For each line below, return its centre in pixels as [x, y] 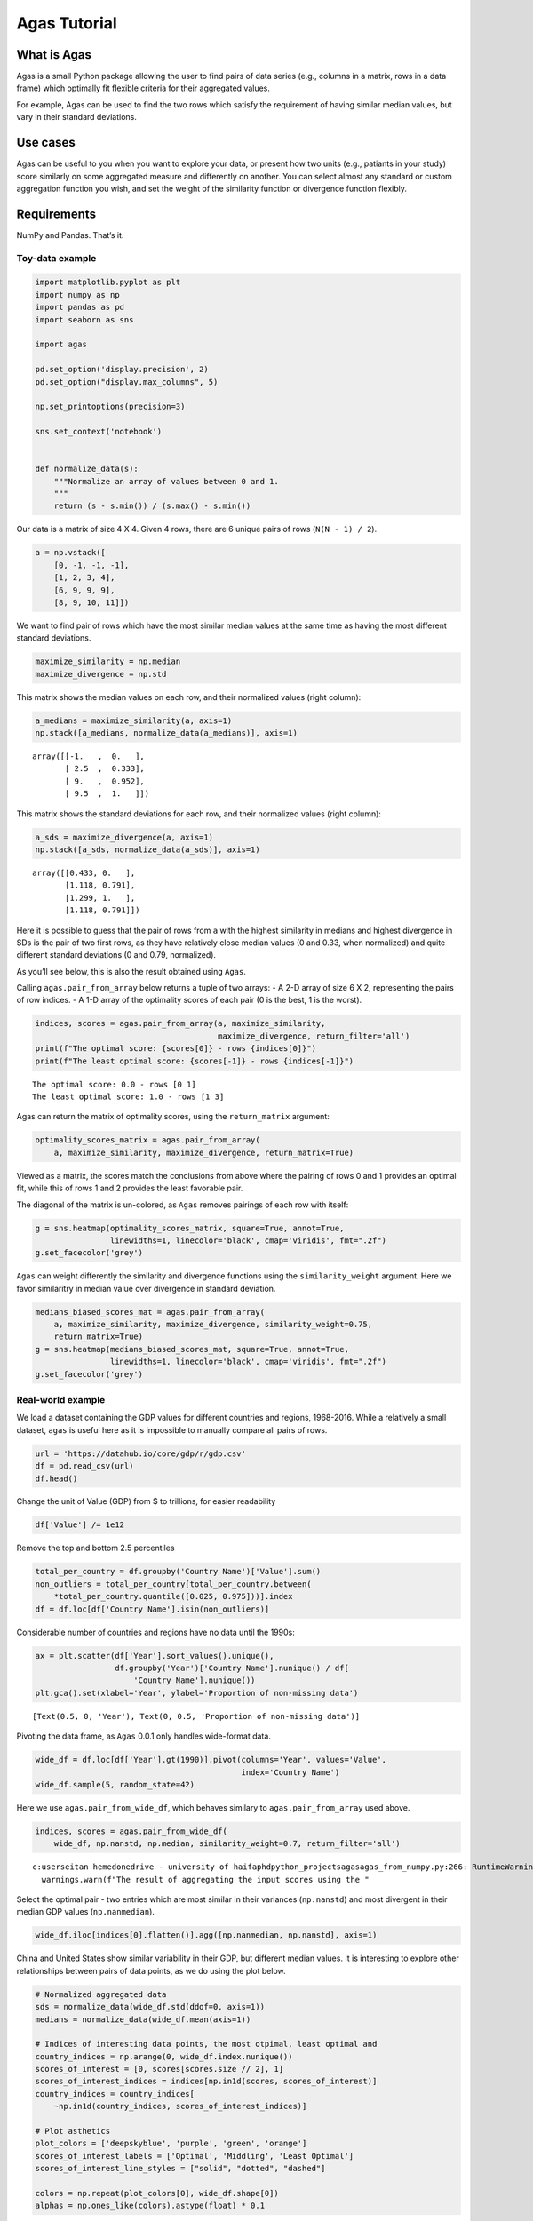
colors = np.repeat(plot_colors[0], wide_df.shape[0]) [157, 2193]
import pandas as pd [80, 307]
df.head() [56, 1478]
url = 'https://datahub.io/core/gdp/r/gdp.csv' [140, 1453]
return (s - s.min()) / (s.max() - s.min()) [152, 506]
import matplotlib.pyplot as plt [108, 283]
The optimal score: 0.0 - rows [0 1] [115, 1084]
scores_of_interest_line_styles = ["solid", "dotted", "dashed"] [180, 2169]
